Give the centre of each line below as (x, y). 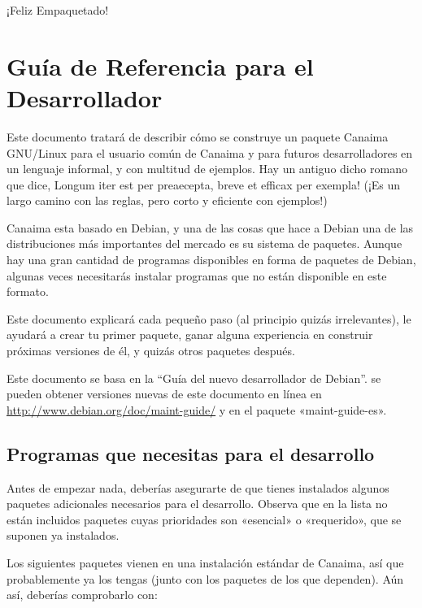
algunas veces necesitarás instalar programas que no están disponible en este (197, 275)
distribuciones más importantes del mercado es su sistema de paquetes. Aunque (204, 243)
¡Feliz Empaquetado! (58, 10)
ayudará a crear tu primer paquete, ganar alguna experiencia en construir (190, 334)
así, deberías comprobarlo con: (82, 595)
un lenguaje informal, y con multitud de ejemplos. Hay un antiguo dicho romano (207, 169)
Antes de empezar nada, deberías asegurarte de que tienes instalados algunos (198, 487)
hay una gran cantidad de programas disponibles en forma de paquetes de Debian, (211, 260)
